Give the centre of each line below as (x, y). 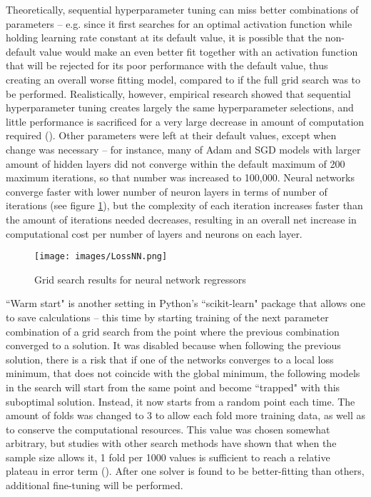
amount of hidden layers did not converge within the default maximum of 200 (176, 163)
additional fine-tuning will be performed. (95, 485)
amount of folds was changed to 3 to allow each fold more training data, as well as (185, 415)
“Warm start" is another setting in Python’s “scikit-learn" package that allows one (185, 303)
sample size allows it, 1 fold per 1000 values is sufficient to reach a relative (168, 457)
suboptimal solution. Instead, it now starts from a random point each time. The (181, 401)
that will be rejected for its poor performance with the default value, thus (167, 65)
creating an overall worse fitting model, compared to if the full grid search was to (183, 79)
